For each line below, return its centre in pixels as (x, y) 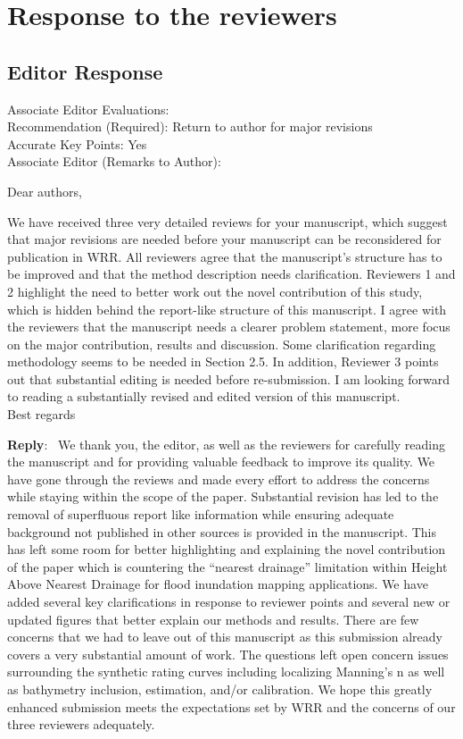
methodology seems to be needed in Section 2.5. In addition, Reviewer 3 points (223, 361)
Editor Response (85, 71)
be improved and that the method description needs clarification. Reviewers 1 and (231, 274)
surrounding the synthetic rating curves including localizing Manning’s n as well (226, 672)
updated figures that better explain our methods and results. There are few (213, 619)
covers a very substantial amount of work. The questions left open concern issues (228, 654)
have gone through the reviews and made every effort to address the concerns (219, 479)
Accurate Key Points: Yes (77, 143)
